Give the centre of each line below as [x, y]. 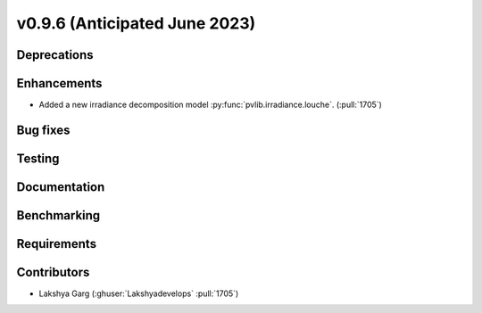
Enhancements [59, 83]
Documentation [61, 187]
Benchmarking [58, 215]
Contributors [53, 272]
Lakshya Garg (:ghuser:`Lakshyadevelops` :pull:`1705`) [139, 293]
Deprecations [55, 55]
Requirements [57, 244]
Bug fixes [43, 130]
